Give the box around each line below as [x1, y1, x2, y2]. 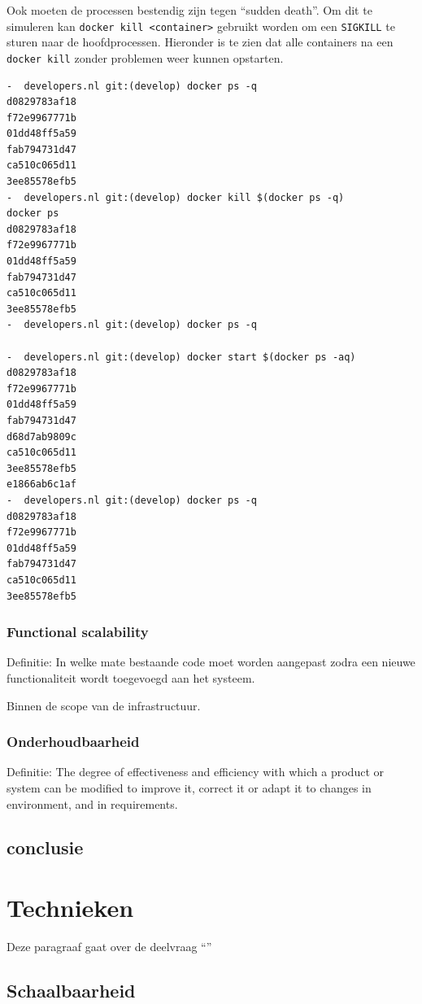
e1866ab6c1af [7, 478, 76, 491]
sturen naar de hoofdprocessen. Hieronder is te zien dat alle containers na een [7, 33, 394, 50]
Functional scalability [7, 622, 149, 642]
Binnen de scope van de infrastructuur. [7, 696, 201, 714]
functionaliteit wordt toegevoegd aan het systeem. [7, 669, 255, 686]
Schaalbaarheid [7, 977, 136, 1002]
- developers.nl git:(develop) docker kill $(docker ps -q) [7, 191, 345, 203]
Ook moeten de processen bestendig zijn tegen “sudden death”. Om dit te [7, 2, 372, 18]
